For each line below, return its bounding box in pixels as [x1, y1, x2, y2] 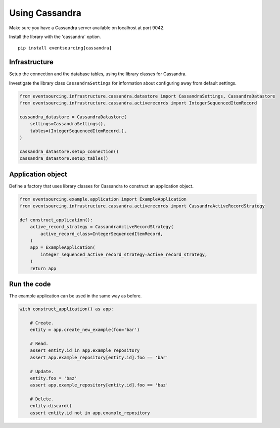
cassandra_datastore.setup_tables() [19, 156, 109, 161]
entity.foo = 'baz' [30, 375, 78, 381]
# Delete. [30, 396, 54, 402]
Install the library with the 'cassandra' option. [9, 34, 101, 40]
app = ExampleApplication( [30, 245, 96, 250]
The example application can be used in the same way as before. [9, 293, 142, 299]
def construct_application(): [19, 217, 93, 223]
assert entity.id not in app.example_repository [30, 410, 150, 416]
